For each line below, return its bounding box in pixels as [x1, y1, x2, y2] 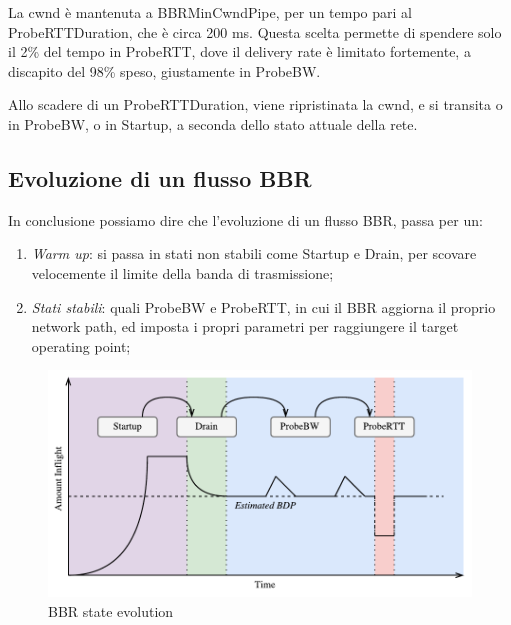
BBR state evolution [48, 600, 174, 621]
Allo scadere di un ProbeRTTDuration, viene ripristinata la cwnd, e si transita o [8, 94, 503, 115]
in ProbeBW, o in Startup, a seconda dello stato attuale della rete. [8, 113, 418, 134]
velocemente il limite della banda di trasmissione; [31, 262, 334, 283]
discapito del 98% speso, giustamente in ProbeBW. [8, 60, 321, 81]
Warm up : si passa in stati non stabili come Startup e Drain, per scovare [31, 243, 477, 264]
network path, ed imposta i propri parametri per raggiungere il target [31, 316, 459, 337]
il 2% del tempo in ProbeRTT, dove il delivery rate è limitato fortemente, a [8, 41, 471, 62]
